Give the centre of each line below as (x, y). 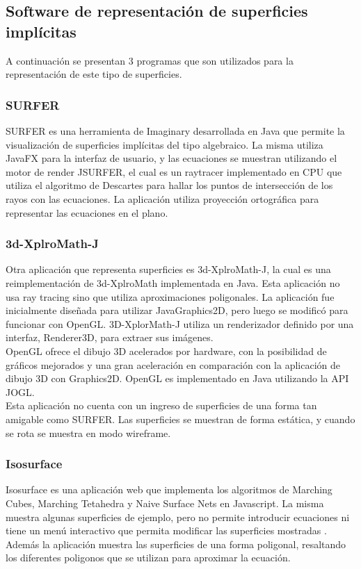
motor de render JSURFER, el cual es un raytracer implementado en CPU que (174, 171)
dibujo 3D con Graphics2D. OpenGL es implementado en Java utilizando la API (177, 378)
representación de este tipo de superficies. (94, 74)
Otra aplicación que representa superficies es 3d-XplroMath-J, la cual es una (168, 269)
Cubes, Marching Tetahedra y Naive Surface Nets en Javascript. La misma (165, 503)
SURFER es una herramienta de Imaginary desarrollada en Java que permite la (175, 131)
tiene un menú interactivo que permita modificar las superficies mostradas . (166, 530)
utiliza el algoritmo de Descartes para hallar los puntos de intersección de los (169, 185)
